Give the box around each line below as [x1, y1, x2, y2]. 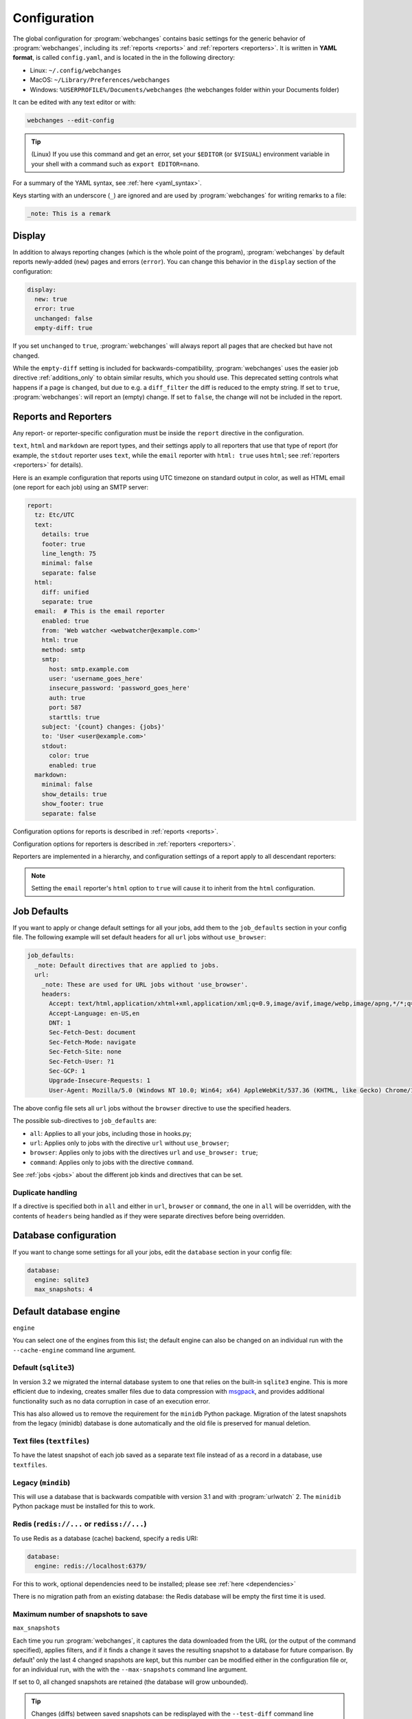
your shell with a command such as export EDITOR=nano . [31, 160, 200, 168]
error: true [34, 305, 75, 313]
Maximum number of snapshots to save [12, 1610, 148, 1619]
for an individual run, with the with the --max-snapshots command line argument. [12, 1665, 248, 1674]
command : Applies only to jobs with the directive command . [30, 1158, 194, 1166]
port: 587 [49, 703, 82, 712]
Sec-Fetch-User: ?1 [49, 1058, 115, 1065]
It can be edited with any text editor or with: [12, 98, 137, 106]
